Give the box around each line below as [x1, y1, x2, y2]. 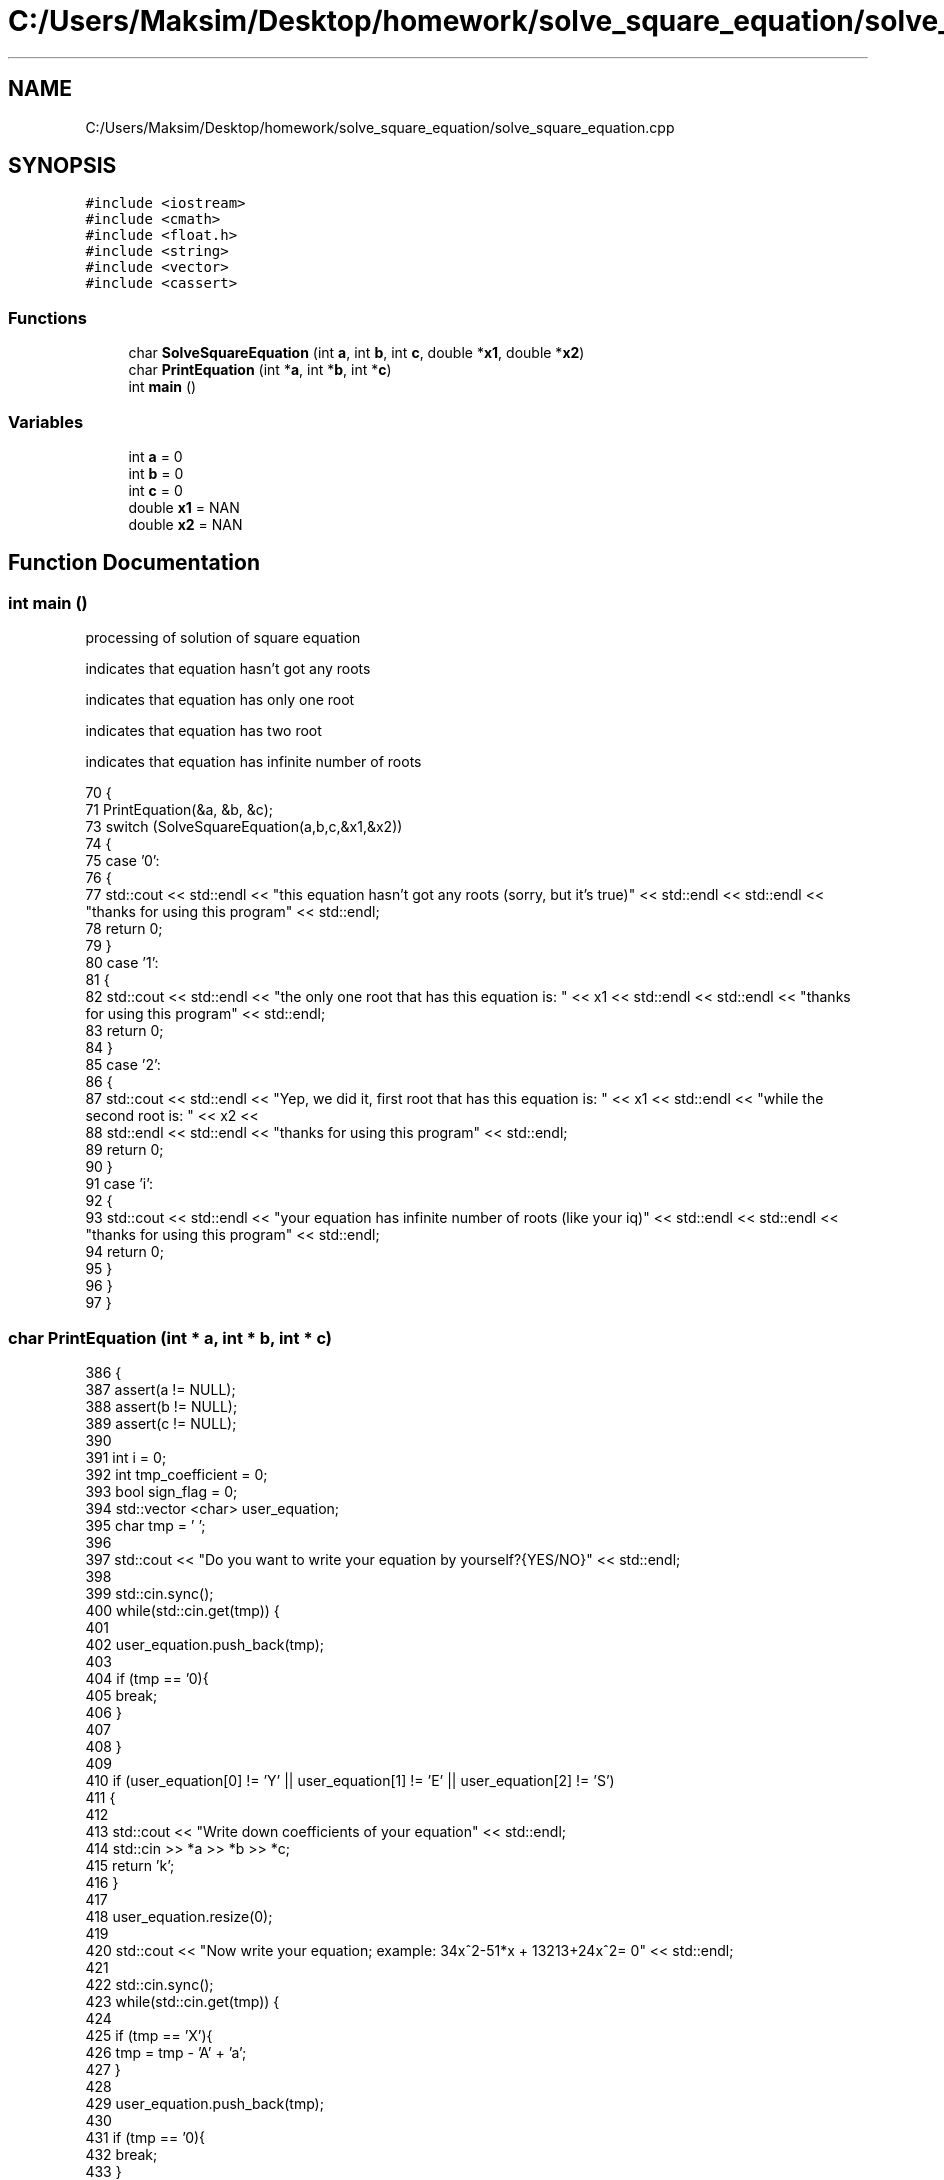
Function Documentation [8, 550, 260, 576]
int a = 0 [128, 447, 183, 465]
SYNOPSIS [8, 153, 117, 179]
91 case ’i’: [85, 1175, 154, 1193]
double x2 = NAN [128, 515, 243, 533]
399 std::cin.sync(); [85, 1584, 214, 1602]
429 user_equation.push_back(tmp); [85, 2094, 324, 2112]
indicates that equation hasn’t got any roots [85, 660, 371, 678]
